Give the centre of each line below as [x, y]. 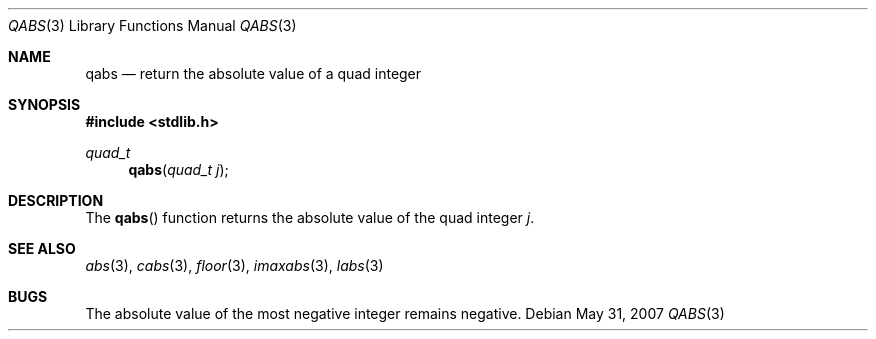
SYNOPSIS [44, 104]
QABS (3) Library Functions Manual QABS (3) [152, 25]
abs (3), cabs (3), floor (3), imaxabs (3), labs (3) [234, 265]
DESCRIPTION [56, 200]
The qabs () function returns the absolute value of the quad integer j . [310, 217]
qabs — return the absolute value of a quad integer [253, 73]
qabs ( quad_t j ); [178, 169]
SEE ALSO [42, 248]
